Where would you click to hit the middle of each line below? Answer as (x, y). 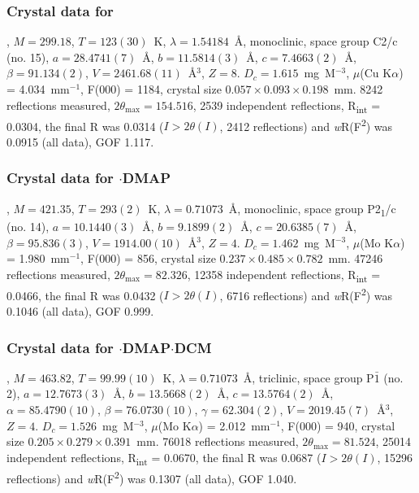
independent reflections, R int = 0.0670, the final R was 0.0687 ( (164, 458)
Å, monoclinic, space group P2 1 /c (312, 209)
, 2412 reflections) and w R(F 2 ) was (306, 124)
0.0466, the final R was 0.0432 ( (85, 295)
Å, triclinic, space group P (309, 377)
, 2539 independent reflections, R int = (287, 106)
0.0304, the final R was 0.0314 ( (85, 126)
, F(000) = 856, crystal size (148, 258)
